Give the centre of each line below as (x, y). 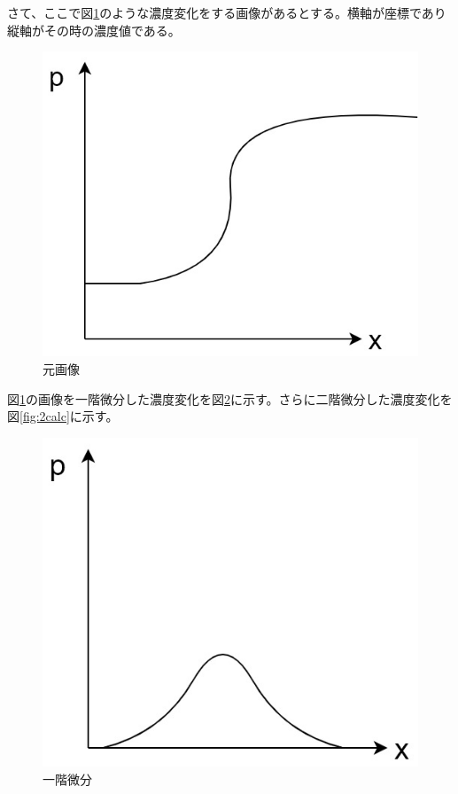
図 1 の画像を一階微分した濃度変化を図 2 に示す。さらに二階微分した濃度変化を (230, 398)
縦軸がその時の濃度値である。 (94, 30)
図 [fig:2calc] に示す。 (63, 416)
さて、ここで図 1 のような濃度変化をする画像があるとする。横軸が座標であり (227, 12)
